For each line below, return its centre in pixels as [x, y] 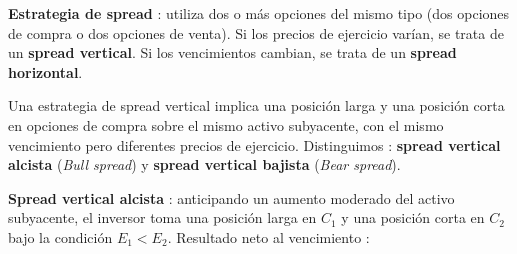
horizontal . [45, 71]
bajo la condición [60, 236]
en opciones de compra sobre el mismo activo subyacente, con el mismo [226, 124]
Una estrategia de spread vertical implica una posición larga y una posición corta [256, 105]
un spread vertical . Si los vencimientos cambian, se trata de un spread [232, 52]
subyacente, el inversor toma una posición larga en [162, 217]
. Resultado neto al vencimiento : [268, 236]
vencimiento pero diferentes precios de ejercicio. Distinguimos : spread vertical [254, 144]
